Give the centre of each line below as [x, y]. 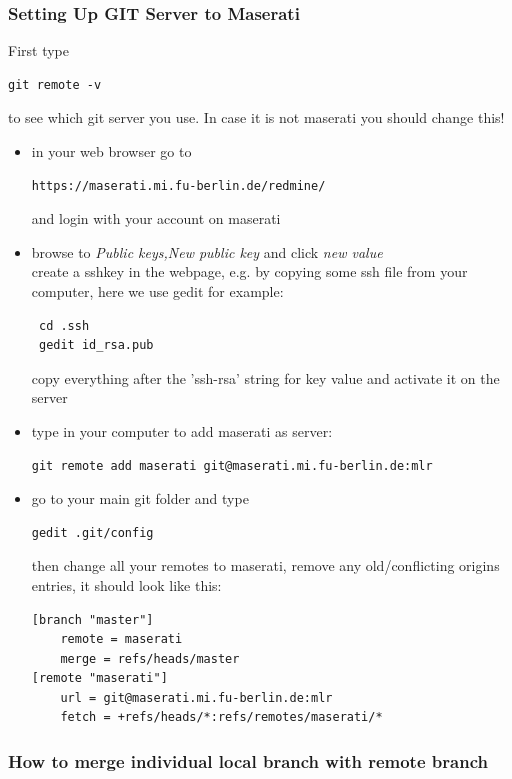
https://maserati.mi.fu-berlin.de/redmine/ [178, 185]
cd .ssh [64, 325]
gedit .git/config [92, 532]
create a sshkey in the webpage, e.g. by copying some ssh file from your [249, 271]
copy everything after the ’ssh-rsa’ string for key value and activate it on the [265, 377]
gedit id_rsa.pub [96, 345]
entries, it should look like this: [126, 584]
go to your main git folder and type [140, 498]
